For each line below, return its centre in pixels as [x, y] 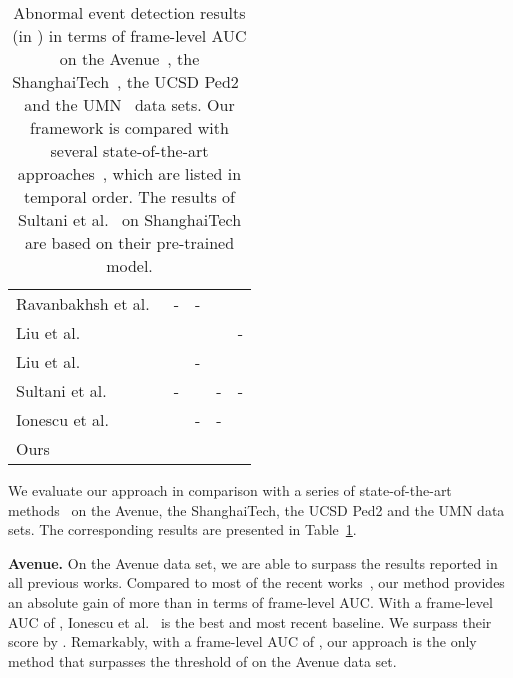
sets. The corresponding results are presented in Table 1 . [182, 529]
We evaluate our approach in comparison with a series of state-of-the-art [230, 490]
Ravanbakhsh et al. [83, 303]
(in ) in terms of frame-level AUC [129, 35]
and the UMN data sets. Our [129, 104]
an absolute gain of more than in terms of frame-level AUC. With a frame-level [250, 601]
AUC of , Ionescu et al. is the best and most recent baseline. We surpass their [250, 621]
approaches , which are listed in [129, 173]
